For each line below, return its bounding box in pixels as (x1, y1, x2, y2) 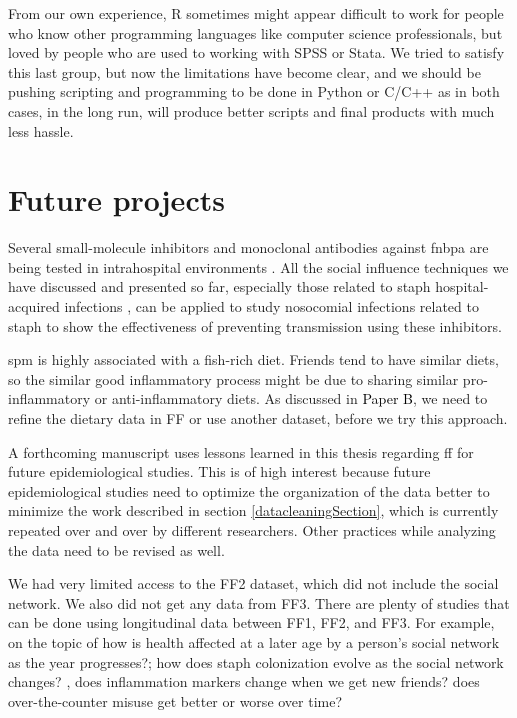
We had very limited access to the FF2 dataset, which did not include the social (8, 573, 499, 594)
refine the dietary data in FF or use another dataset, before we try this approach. (8, 408, 508, 429)
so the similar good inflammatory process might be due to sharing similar (8, 368, 459, 389)
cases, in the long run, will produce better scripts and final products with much (8, 100, 495, 121)
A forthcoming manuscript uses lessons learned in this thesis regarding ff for (8, 441, 474, 462)
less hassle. (8, 120, 74, 141)
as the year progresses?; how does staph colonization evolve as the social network (8, 651, 504, 672)
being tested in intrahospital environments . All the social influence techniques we (8, 256, 509, 277)
